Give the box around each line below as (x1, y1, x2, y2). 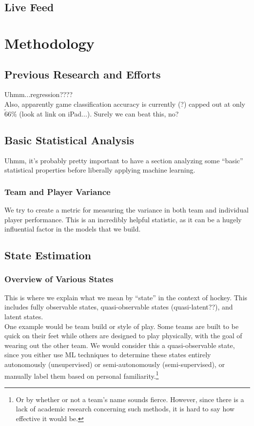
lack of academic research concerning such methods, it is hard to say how (16, 404, 234, 414)
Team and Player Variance (4, 185, 111, 197)
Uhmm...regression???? (4, 89, 73, 99)
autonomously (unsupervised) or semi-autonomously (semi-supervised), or (4, 359, 225, 369)
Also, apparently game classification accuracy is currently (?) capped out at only (4, 98, 245, 109)
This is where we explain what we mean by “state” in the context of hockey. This (4, 292, 248, 302)
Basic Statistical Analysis (4, 132, 135, 147)
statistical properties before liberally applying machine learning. (4, 165, 195, 175)
